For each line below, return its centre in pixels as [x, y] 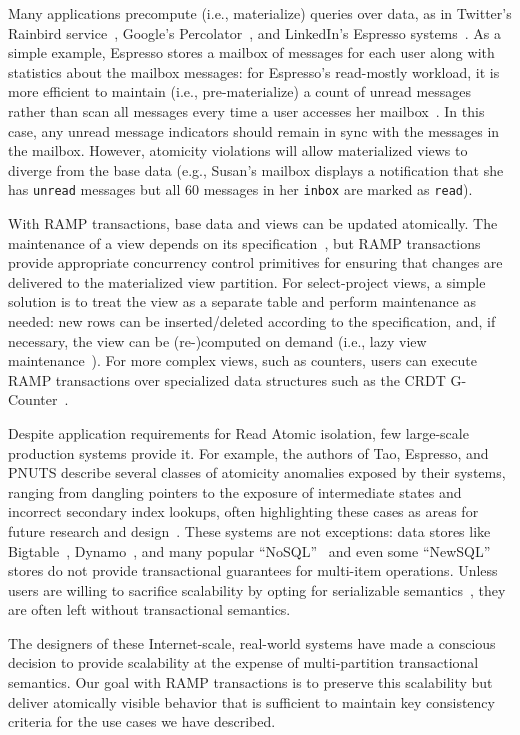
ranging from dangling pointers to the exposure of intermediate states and [235, 491]
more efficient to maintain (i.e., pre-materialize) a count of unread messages [240, 91]
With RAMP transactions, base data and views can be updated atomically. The [253, 223]
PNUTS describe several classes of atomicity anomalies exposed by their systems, [257, 472]
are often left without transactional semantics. [149, 609]
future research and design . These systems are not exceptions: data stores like [249, 530]
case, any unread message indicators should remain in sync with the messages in [254, 130]
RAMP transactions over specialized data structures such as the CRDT [227, 379]
